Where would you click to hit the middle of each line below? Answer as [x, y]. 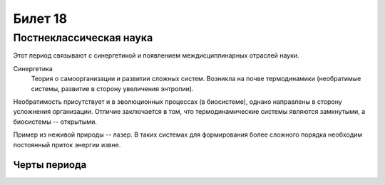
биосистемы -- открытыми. [55, 122]
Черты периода [50, 165]
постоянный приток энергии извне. [67, 144]
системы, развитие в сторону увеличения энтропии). [112, 88]
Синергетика [33, 68]
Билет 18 [40, 18]
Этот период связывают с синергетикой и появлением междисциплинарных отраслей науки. [156, 55]
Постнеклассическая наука [83, 38]
